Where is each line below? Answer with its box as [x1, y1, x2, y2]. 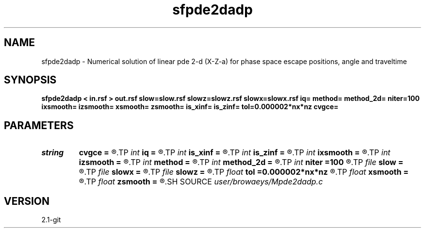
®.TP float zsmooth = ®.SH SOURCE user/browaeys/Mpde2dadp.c [79, 177, 323, 187]
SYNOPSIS [4, 74, 57, 86]
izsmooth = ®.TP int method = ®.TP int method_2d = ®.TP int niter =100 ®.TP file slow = [79, 157, 404, 167]
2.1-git [41, 215, 61, 224]
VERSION [4, 195, 50, 207]
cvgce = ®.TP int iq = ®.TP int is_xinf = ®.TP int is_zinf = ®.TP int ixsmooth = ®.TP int [79, 148, 391, 158]
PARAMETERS [4, 119, 74, 132]
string [41, 148, 64, 158]
